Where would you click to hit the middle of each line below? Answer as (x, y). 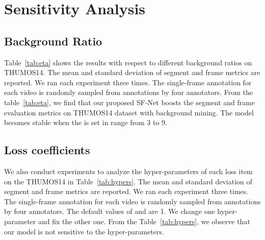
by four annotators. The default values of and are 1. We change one (110, 211)
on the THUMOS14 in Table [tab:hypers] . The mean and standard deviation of (128, 181)
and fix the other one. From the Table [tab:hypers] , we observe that (144, 221)
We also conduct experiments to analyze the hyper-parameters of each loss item (128, 171)
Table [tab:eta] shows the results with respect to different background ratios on (128, 62)
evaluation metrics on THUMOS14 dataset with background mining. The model (129, 112)
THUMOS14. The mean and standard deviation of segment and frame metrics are (132, 72)
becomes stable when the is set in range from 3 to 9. (86, 122)
